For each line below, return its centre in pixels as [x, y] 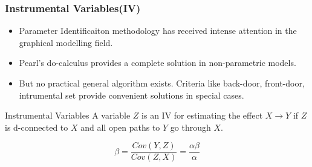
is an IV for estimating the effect [202, 115]
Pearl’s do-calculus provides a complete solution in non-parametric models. [158, 63]
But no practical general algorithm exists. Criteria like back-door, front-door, [162, 83]
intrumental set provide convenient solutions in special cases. [132, 95]
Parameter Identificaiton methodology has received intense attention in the [158, 31]
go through [190, 127]
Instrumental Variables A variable [68, 115]
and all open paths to [120, 127]
